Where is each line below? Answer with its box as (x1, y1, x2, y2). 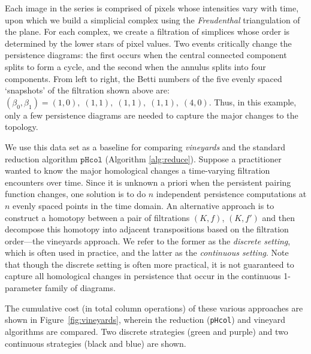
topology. (5, 120, 38, 133)
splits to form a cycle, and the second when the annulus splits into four (5, 60, 266, 72)
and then (262, 211, 295, 223)
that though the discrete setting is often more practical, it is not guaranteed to (5, 258, 294, 270)
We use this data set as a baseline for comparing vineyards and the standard (5, 140, 285, 153)
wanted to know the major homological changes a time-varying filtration (5, 164, 270, 177)
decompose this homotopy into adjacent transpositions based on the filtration (5, 223, 289, 235)
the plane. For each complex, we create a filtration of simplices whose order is (5, 25, 290, 38)
